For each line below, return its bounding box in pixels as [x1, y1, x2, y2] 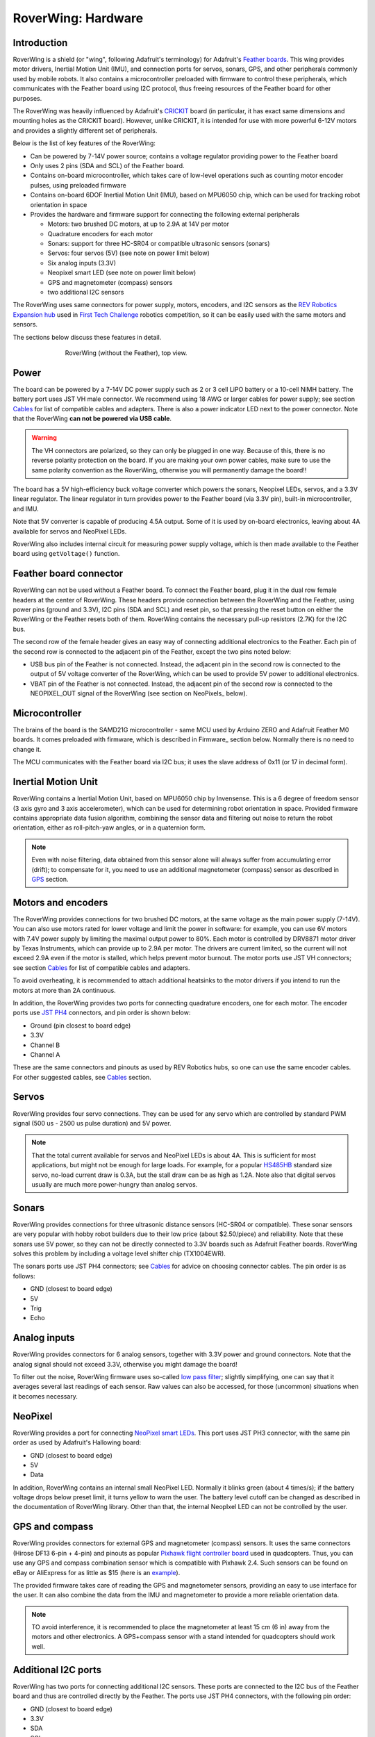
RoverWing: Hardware [12, 10, 144, 26]
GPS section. [31, 875, 69, 883]
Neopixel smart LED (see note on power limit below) [47, 268, 197, 277]
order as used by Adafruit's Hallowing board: [12, 1438, 142, 1447]
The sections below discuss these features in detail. [12, 333, 162, 341]
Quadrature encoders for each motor [47, 229, 153, 238]
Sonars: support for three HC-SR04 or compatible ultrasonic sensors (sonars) [47, 240, 270, 248]
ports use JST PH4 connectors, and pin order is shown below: [12, 1008, 191, 1017]
